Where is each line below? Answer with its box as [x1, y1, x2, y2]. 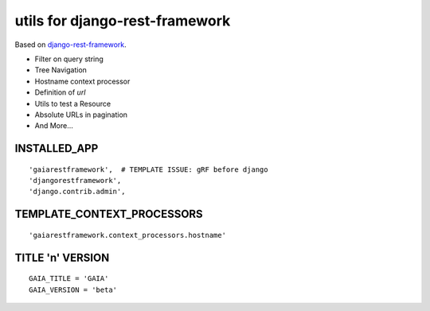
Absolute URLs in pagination [34, 110, 127, 119]
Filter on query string [34, 54, 104, 64]
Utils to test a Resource [34, 99, 111, 108]
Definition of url [34, 87, 86, 97]
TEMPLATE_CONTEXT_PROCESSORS [14, 208, 203, 221]
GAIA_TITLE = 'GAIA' [29, 274, 109, 283]
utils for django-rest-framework [14, 12, 231, 29]
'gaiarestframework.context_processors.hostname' [29, 231, 227, 239]
